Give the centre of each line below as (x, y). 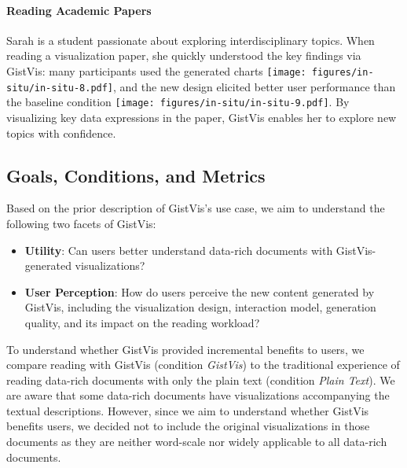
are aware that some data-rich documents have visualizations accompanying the (198, 395)
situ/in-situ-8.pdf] (60, 88)
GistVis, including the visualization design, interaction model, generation (200, 307)
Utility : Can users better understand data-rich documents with (179, 250)
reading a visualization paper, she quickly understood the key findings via (184, 55)
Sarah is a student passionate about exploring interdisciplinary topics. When (191, 40)
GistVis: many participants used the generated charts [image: (156, 70)
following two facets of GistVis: (81, 223)
